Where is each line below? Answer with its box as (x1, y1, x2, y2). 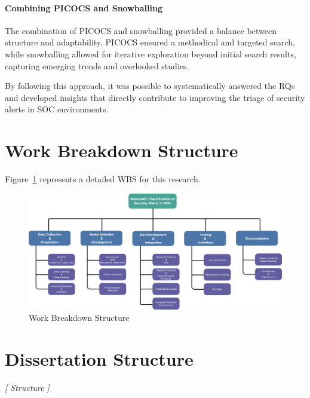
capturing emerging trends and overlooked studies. (5, 59, 189, 72)
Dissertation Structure (5, 347, 194, 371)
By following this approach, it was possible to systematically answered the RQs (5, 79, 295, 92)
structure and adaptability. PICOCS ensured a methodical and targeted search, (5, 36, 295, 48)
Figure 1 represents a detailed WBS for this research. (5, 173, 201, 185)
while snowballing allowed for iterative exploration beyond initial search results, (5, 47, 296, 60)
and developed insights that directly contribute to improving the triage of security (5, 91, 305, 103)
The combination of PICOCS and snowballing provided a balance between (5, 24, 277, 36)
